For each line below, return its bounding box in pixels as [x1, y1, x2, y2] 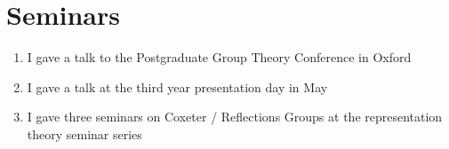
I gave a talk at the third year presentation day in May [27, 77, 328, 96]
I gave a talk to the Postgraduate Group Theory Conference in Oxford [27, 48, 412, 67]
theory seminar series [27, 124, 142, 143]
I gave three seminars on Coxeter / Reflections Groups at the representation [27, 107, 443, 126]
